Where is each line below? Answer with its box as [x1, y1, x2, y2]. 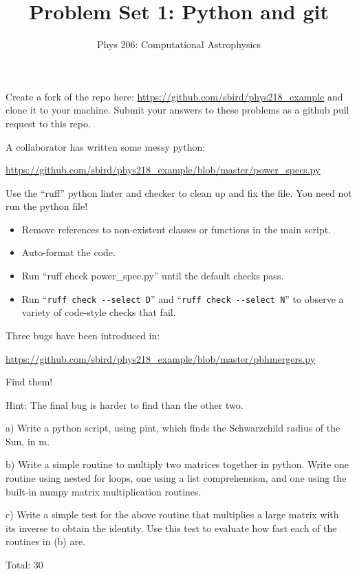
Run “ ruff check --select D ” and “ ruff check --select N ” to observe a [21, 291, 344, 306]
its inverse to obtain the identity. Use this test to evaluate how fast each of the [6, 520, 337, 535]
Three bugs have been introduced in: [6, 328, 160, 342]
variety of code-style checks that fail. [21, 305, 176, 319]
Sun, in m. [6, 434, 50, 448]
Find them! [6, 374, 53, 389]
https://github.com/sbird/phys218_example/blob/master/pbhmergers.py [6, 351, 316, 365]
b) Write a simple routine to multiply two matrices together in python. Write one [6, 457, 349, 471]
